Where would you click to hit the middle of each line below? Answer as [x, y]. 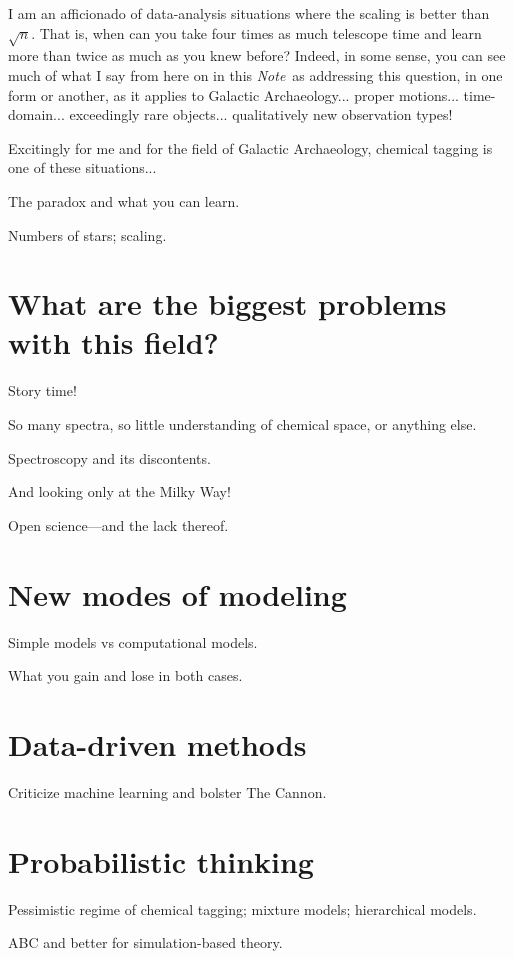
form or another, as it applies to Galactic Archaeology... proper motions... [233, 94]
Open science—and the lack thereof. [118, 524]
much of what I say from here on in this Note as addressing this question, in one [255, 74]
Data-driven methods [157, 743]
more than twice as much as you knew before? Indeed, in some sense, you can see [257, 55]
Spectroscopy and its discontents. [109, 457]
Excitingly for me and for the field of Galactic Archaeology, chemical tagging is [250, 147]
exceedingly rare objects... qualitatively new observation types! [261, 114]
